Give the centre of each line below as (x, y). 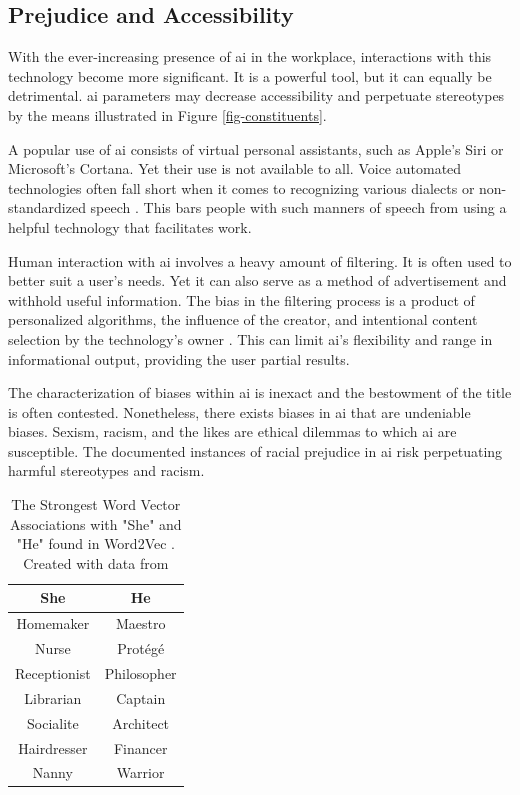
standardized (47, 207)
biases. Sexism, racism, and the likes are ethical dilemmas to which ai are (232, 431)
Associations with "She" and (95, 523)
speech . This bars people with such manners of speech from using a (298, 207)
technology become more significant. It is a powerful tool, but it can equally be (250, 75)
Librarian (53, 697)
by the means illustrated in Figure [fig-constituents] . (167, 114)
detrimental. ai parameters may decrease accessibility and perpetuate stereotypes (256, 95)
